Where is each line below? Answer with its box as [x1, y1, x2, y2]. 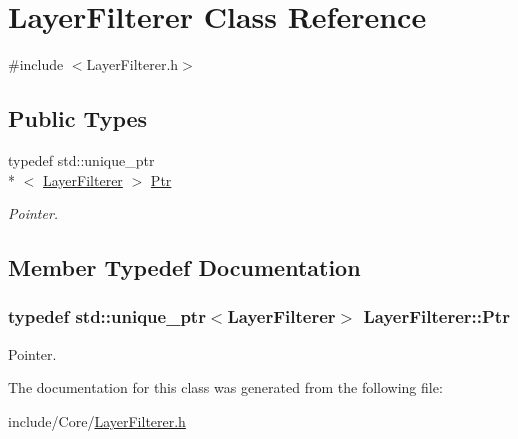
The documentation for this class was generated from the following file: [8, 377, 443, 398]
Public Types [8, 103, 148, 134]
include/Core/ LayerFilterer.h [8, 410, 186, 431]
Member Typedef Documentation [8, 252, 361, 283]
